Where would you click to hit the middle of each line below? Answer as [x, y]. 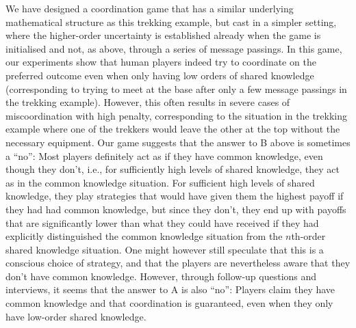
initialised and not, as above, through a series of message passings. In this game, [174, 48]
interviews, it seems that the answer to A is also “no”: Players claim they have [170, 289]
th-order [308, 236]
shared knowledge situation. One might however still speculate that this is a [165, 249]
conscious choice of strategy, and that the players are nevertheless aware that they [178, 263]
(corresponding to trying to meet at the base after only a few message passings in [176, 88]
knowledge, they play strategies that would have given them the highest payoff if [175, 196]
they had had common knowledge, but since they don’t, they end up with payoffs [176, 209]
